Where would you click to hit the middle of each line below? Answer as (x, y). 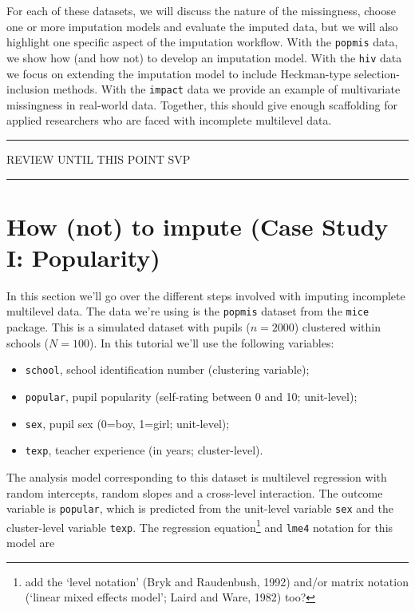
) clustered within (337, 327)
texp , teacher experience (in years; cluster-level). (144, 450)
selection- (377, 73)
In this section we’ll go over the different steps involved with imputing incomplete (206, 295)
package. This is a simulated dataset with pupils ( (128, 327)
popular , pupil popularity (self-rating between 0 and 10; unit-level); (191, 396)
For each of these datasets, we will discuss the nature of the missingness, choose (201, 10)
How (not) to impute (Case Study (198, 226)
